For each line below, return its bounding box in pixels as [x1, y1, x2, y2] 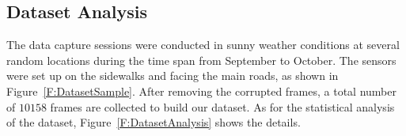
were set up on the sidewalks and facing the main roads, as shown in [6, 67, 339, 84]
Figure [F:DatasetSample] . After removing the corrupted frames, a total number [6, 82, 397, 99]
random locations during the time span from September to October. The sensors [6, 51, 397, 68]
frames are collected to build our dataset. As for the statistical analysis [50, 98, 395, 115]
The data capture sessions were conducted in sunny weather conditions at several [6, 36, 400, 53]
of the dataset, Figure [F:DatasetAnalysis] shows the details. [6, 114, 301, 130]
